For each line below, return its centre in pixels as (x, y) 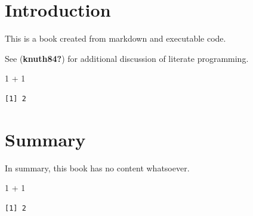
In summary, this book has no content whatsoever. (97, 168)
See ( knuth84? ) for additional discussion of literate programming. (127, 58)
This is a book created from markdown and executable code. (115, 38)
